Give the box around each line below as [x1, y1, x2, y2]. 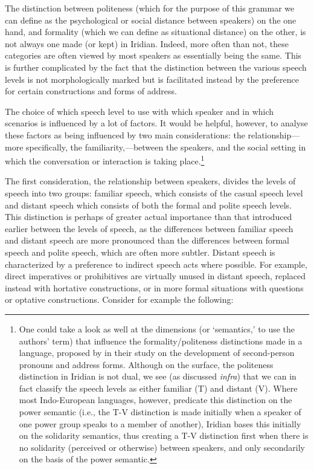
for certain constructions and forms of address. [5, 85, 177, 97]
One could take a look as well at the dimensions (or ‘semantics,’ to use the [19, 322, 295, 335]
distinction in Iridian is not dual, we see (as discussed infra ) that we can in [19, 370, 296, 383]
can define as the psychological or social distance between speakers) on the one [5, 13, 296, 26]
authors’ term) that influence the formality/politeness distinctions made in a [19, 334, 303, 347]
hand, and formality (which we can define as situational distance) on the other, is [5, 25, 306, 38]
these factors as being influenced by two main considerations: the [5, 128, 245, 141]
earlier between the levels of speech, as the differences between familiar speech [5, 222, 293, 234]
